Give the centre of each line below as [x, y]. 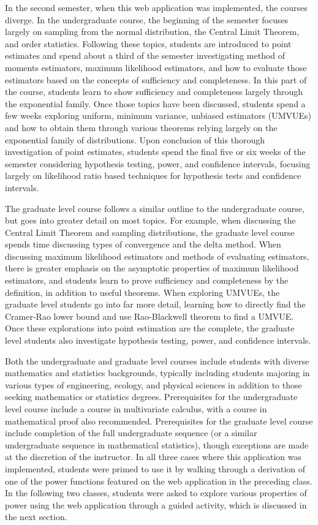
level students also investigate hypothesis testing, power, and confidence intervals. [158, 340]
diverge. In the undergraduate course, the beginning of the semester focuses [147, 19]
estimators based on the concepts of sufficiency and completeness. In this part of [156, 79]
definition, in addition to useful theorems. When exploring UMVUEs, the [142, 292]
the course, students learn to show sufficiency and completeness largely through [154, 92]
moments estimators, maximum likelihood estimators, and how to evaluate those [156, 67]
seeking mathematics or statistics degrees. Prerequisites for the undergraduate [151, 397]
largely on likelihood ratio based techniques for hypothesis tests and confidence [153, 176]
